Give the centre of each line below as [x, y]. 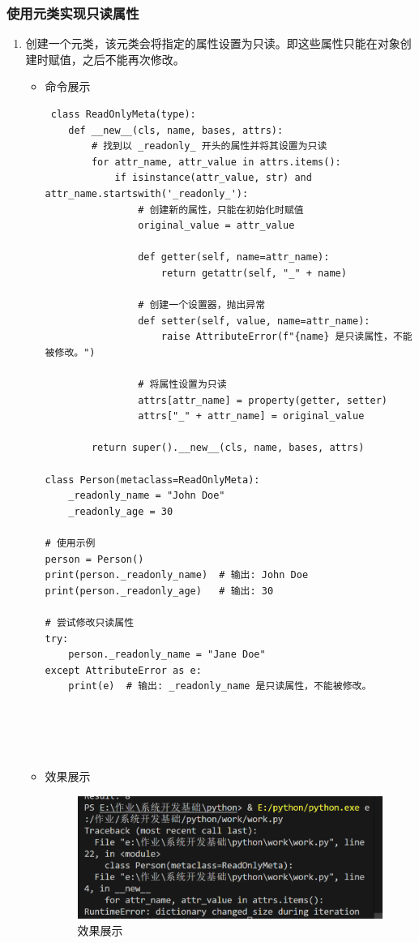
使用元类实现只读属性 [73, 13]
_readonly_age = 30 [121, 511]
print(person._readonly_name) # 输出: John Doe [177, 575]
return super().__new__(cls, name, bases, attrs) [228, 448]
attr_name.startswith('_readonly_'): [147, 193]
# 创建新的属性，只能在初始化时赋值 [221, 210]
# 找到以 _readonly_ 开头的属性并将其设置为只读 [209, 146]
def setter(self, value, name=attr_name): [254, 321]
